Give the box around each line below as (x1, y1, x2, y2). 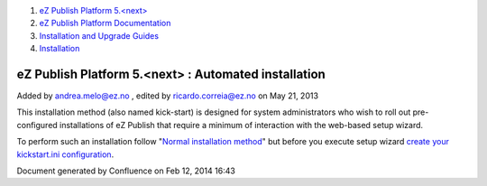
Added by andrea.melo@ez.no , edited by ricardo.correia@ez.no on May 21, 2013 (16, 90, 319, 101)
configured (16, 119, 58, 130)
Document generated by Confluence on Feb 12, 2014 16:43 (16, 165, 236, 176)
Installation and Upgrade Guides (39, 30, 160, 41)
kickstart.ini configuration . (16, 149, 115, 160)
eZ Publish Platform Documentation (39, 18, 171, 29)
